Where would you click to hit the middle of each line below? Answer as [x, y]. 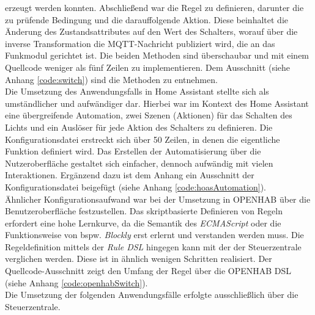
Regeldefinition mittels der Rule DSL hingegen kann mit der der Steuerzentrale [153, 246]
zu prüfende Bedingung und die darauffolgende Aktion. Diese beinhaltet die [146, 19]
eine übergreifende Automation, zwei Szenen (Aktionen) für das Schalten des [149, 115]
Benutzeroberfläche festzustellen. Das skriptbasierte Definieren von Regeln [144, 211]
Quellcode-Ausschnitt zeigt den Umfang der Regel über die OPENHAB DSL [148, 271]
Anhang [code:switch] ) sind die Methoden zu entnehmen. [111, 79]
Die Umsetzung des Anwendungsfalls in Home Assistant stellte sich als [137, 91]
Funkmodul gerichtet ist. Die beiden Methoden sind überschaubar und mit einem [157, 55]
